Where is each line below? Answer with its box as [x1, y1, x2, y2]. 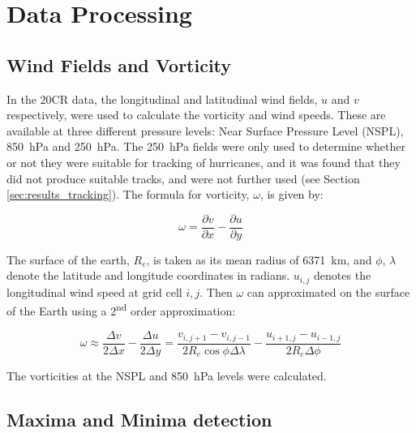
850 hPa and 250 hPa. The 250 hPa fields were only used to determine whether [6, 138, 406, 155]
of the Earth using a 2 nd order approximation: [6, 300, 236, 319]
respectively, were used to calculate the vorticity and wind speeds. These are [6, 106, 386, 123]
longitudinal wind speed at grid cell [6, 283, 182, 300]
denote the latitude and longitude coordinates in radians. [6, 267, 290, 284]
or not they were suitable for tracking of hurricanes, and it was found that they [6, 153, 401, 170]
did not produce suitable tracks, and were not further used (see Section [6, 169, 360, 186]
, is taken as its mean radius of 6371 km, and [146, 251, 372, 268]
